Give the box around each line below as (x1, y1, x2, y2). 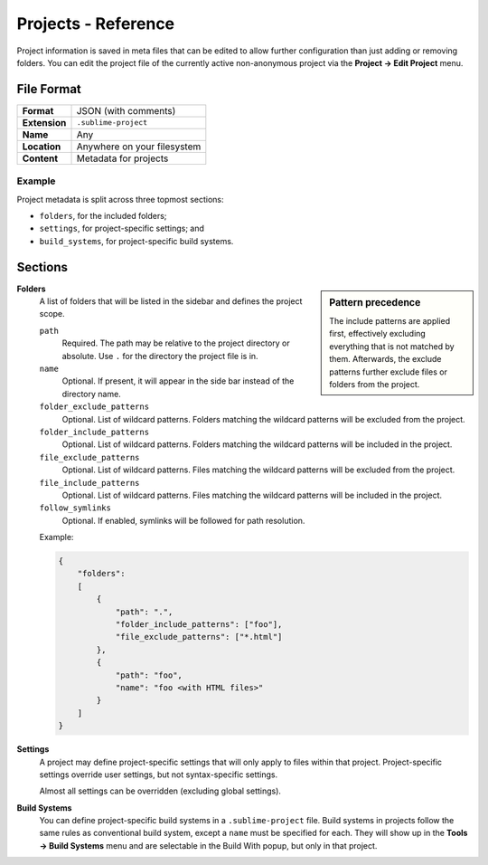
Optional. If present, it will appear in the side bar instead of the (61, 375, 295, 386)
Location (22, 140, 61, 153)
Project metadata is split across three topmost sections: (16, 194, 224, 204)
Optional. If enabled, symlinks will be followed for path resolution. (61, 515, 305, 526)
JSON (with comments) (76, 104, 176, 117)
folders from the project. (329, 378, 420, 389)
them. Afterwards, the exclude (329, 354, 442, 365)
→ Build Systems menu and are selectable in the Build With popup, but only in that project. (39, 840, 378, 851)
